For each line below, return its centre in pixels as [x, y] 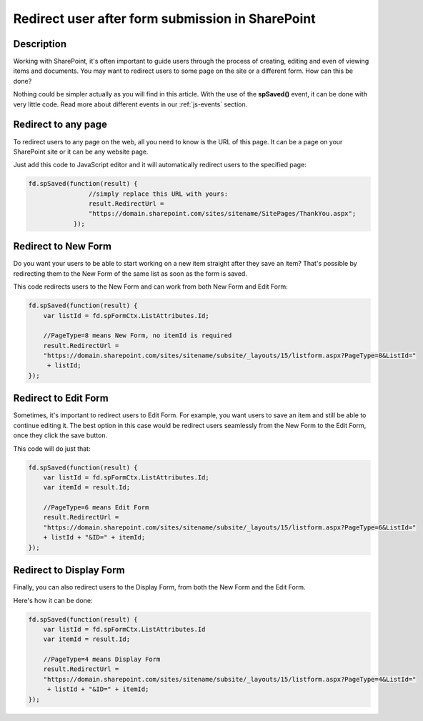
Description [40, 44]
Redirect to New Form [63, 247]
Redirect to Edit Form [61, 398]
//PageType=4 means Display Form [102, 660]
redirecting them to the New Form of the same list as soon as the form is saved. [130, 273]
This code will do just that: [52, 448]
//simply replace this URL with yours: [158, 194]
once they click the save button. [60, 435]
